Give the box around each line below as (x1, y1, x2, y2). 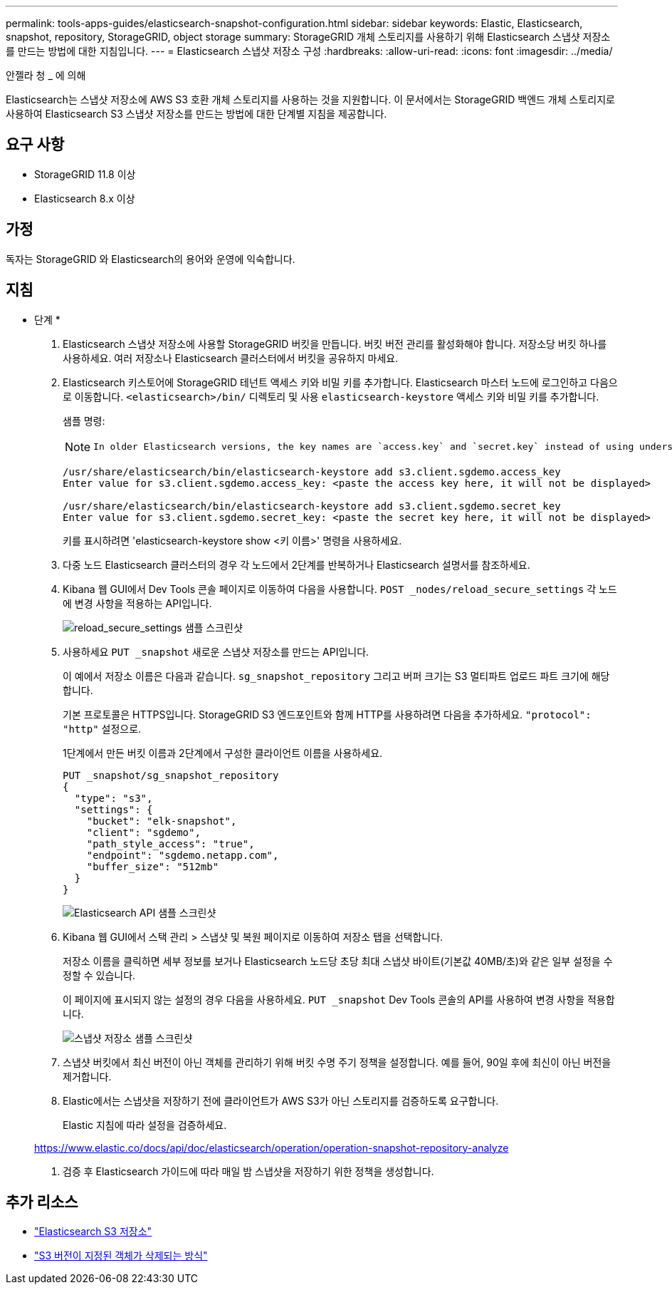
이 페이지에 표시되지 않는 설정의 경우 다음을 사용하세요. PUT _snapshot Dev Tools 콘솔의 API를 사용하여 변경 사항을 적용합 (63, 993, 615, 1006)
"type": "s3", (74, 792, 153, 804)
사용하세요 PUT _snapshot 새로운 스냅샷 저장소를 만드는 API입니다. (63, 645, 369, 658)
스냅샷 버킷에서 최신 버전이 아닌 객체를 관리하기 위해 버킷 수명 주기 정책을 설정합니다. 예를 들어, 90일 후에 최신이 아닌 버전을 (63, 1056, 611, 1068)
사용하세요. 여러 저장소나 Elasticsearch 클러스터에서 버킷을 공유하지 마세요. (63, 351, 399, 364)
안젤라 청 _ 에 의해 (6, 69, 86, 81)
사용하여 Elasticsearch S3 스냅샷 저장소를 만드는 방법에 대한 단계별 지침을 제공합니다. (6, 108, 387, 120)
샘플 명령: (63, 414, 105, 427)
